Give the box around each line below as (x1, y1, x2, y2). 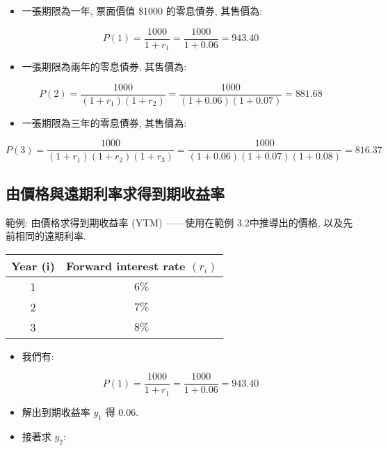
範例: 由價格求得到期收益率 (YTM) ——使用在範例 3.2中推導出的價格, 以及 (6, 215, 343, 229)
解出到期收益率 (22, 404, 90, 419)
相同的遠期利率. (15, 228, 86, 243)
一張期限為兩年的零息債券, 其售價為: (22, 59, 187, 74)
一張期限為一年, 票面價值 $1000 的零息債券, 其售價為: (22, 3, 263, 17)
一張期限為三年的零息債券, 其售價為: (22, 115, 187, 130)
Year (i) (11, 257, 55, 274)
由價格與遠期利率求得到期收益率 (6, 182, 225, 203)
